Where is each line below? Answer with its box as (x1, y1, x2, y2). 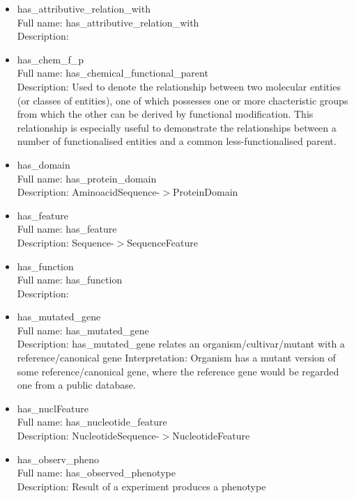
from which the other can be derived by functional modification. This (17, 107, 314, 121)
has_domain (17, 157, 70, 171)
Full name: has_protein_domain (17, 171, 157, 185)
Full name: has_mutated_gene (17, 322, 149, 337)
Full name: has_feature (17, 221, 117, 236)
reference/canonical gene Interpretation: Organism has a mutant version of (17, 350, 336, 365)
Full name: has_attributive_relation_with (17, 15, 199, 29)
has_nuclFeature (17, 400, 89, 415)
